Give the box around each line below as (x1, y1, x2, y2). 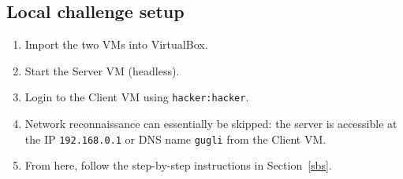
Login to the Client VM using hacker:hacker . (24, 89, 249, 105)
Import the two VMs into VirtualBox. (24, 36, 208, 53)
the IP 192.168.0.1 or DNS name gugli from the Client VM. (24, 130, 327, 147)
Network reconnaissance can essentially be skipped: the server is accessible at (24, 115, 397, 132)
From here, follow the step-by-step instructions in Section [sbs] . (24, 157, 332, 174)
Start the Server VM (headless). (24, 62, 180, 79)
